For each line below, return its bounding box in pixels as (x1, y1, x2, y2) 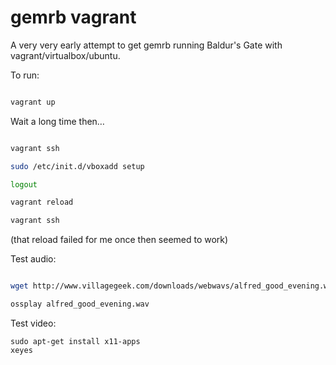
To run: (10, 69, 40, 81)
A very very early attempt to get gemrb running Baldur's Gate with (10, 39, 283, 51)
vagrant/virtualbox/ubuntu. (10, 49, 121, 61)
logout (10, 179, 38, 190)
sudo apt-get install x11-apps (10, 336, 141, 346)
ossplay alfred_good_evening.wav (10, 299, 150, 310)
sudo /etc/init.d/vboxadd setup (10, 161, 145, 171)
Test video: (10, 317, 57, 329)
